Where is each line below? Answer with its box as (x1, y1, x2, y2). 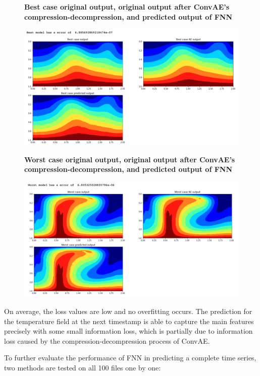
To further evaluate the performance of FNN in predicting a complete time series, (4, 352, 256, 363)
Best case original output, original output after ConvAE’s (24, 2, 230, 12)
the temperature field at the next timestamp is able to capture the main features (4, 316, 254, 326)
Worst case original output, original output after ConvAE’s (24, 154, 235, 164)
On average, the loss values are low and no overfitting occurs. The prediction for (4, 306, 252, 316)
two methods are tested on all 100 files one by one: (4, 362, 161, 372)
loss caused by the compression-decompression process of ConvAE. (4, 335, 210, 346)
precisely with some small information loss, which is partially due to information (4, 326, 253, 336)
